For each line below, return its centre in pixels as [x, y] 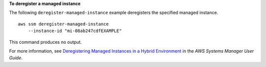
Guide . [16, 58]
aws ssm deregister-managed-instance [64, 24]
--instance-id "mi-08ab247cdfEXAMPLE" [75, 31]
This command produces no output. [46, 42]
